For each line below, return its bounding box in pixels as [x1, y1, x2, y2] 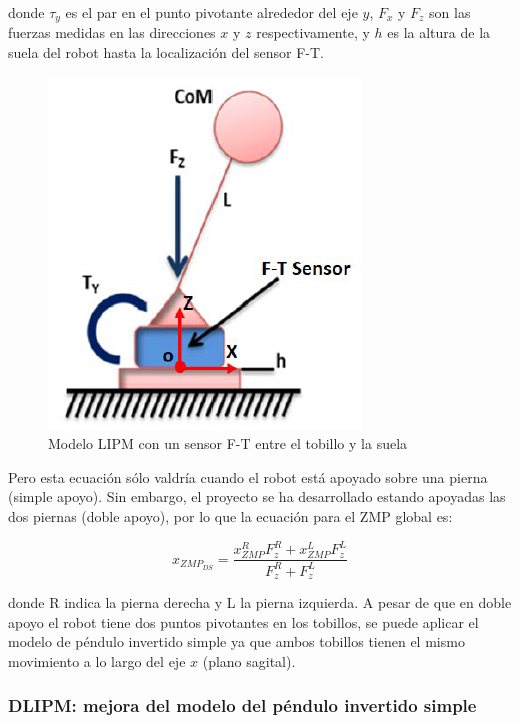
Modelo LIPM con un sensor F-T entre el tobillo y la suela [48, 433, 408, 454]
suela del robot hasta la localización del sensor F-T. [8, 42, 324, 63]
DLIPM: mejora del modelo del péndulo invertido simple [8, 693, 477, 718]
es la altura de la [387, 22, 491, 43]
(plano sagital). [202, 650, 296, 671]
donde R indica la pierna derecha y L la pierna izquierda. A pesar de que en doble [8, 592, 512, 613]
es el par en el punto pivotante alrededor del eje [65, 2, 358, 22]
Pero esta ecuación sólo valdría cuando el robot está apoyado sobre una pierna [8, 466, 488, 487]
